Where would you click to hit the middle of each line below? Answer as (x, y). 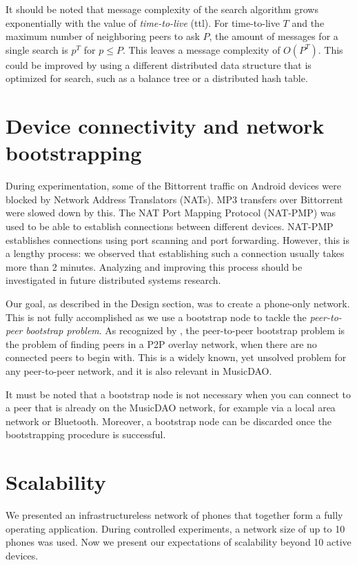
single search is (37, 49)
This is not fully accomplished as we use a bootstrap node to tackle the (156, 317)
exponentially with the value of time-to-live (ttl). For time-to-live (143, 22)
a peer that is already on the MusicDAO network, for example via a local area (171, 408)
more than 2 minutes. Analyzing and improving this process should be (154, 266)
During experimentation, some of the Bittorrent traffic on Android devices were (173, 186)
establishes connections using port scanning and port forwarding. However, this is (177, 239)
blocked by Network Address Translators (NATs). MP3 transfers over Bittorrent (174, 199)
